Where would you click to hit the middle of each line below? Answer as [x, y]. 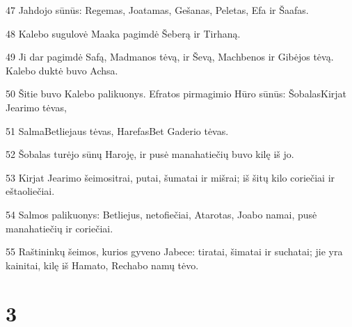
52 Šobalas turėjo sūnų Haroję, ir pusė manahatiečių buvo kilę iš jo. [150, 154]
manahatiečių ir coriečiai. [59, 228]
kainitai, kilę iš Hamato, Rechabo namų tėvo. [102, 265]
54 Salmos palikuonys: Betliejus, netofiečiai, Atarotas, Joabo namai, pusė [161, 214]
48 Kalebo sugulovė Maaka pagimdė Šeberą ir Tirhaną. [123, 33]
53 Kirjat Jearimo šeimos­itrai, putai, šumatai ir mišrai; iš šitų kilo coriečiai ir [170, 177]
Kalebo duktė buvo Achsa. [62, 70]
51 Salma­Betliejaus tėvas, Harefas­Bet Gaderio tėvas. [117, 130]
